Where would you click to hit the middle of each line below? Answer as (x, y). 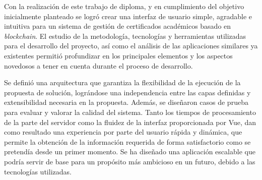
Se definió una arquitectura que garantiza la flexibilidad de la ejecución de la (122, 82)
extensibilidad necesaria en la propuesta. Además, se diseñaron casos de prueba (126, 102)
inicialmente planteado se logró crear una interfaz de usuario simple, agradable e (128, 16)
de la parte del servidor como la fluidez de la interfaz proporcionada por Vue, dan (130, 122)
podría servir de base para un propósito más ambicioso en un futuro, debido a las (130, 161)
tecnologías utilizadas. (38, 171)
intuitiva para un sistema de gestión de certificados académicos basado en (118, 26)
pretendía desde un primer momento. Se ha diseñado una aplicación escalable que (130, 152)
